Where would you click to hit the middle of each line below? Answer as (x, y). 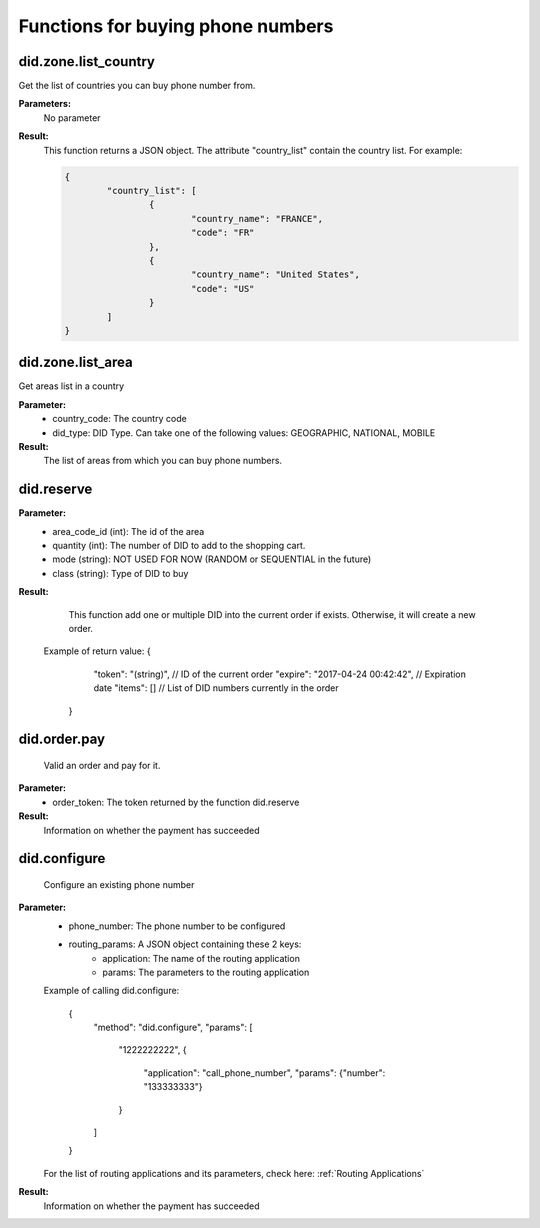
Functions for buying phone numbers (176, 26)
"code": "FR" (222, 233)
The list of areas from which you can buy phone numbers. (163, 461)
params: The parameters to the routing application (206, 972)
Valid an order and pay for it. (102, 765)
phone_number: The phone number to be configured (177, 926)
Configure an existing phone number (119, 884)
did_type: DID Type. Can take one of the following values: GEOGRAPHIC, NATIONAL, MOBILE (244, 432)
